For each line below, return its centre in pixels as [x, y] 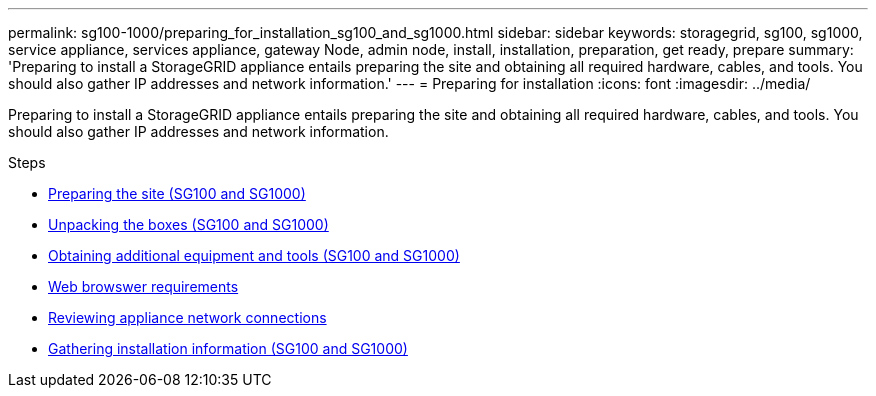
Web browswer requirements [143, 286]
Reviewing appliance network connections [187, 317]
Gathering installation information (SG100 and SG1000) [228, 348]
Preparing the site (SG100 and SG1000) [177, 193]
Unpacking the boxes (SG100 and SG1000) [188, 224]
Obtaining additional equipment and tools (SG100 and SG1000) [254, 255]
